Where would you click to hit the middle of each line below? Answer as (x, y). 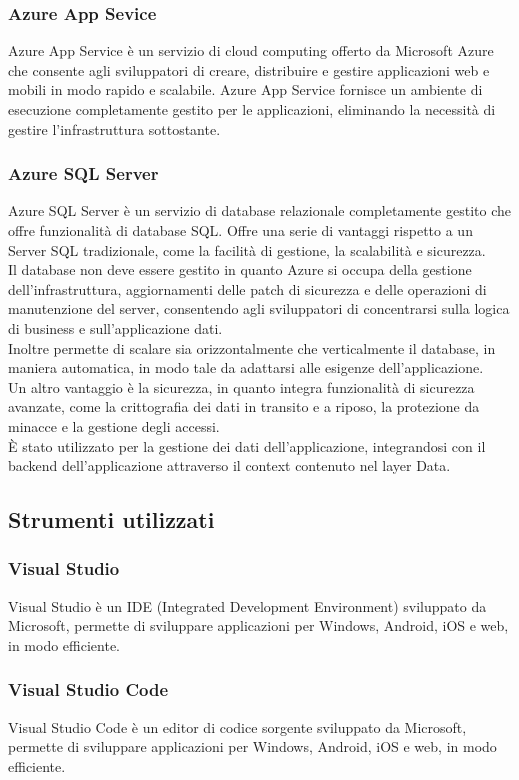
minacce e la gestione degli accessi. (114, 425)
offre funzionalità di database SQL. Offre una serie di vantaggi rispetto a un (240, 230)
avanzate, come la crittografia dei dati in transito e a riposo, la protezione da (244, 406)
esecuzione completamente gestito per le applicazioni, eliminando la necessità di (252, 109)
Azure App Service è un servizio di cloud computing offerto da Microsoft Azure (251, 50)
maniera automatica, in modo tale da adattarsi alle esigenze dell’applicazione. (246, 367)
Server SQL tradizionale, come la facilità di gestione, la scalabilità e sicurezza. (247, 249)
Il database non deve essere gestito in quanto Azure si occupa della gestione (240, 269)
